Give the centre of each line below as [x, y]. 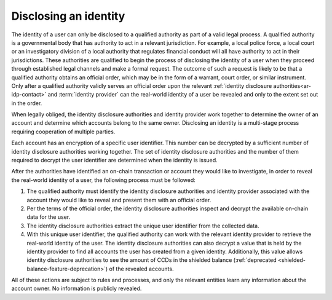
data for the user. [49, 217]
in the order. [27, 103]
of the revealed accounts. [141, 269]
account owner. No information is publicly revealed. [77, 288]
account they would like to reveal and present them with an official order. [119, 200]
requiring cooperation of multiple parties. [63, 132]
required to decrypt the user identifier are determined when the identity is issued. [114, 160]
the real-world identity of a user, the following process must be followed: [104, 180]
